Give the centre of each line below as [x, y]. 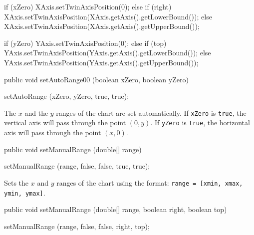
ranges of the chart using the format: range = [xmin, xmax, [150, 182]
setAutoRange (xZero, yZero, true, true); [67, 96]
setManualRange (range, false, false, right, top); [77, 226]
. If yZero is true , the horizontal [200, 122]
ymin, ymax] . [25, 192]
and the [36, 113]
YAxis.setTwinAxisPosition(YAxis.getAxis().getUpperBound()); [101, 62]
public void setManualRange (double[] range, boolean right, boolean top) [116, 209]
